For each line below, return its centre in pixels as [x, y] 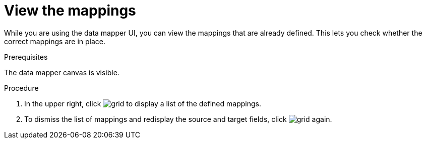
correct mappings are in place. [55, 41]
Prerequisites [26, 57]
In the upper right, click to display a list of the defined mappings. [143, 103]
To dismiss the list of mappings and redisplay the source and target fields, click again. [178, 119]
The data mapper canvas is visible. [62, 72]
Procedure [21, 88]
